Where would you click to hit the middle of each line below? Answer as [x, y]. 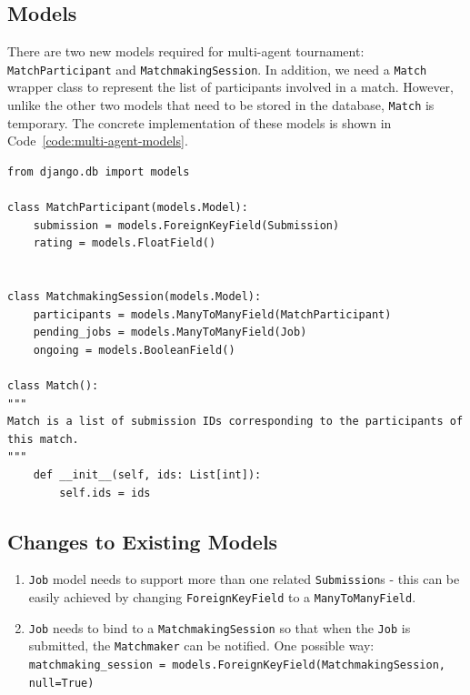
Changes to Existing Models [143, 541]
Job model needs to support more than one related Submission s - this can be [244, 579]
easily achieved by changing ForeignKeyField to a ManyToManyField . [222, 597]
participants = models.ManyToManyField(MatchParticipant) [212, 314]
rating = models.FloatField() [125, 243]
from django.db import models [99, 171]
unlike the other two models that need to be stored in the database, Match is [221, 105]
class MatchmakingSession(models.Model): [135, 297]
